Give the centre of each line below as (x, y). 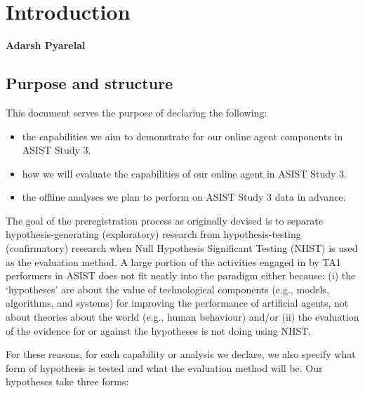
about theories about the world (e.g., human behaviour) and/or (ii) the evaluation (182, 317)
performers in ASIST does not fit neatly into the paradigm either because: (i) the (181, 275)
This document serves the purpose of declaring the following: (137, 112)
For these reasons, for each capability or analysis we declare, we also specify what (181, 354)
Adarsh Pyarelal (46, 45)
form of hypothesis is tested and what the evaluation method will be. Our (164, 367)
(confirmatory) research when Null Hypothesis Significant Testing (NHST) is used (182, 248)
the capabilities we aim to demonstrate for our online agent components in (182, 136)
